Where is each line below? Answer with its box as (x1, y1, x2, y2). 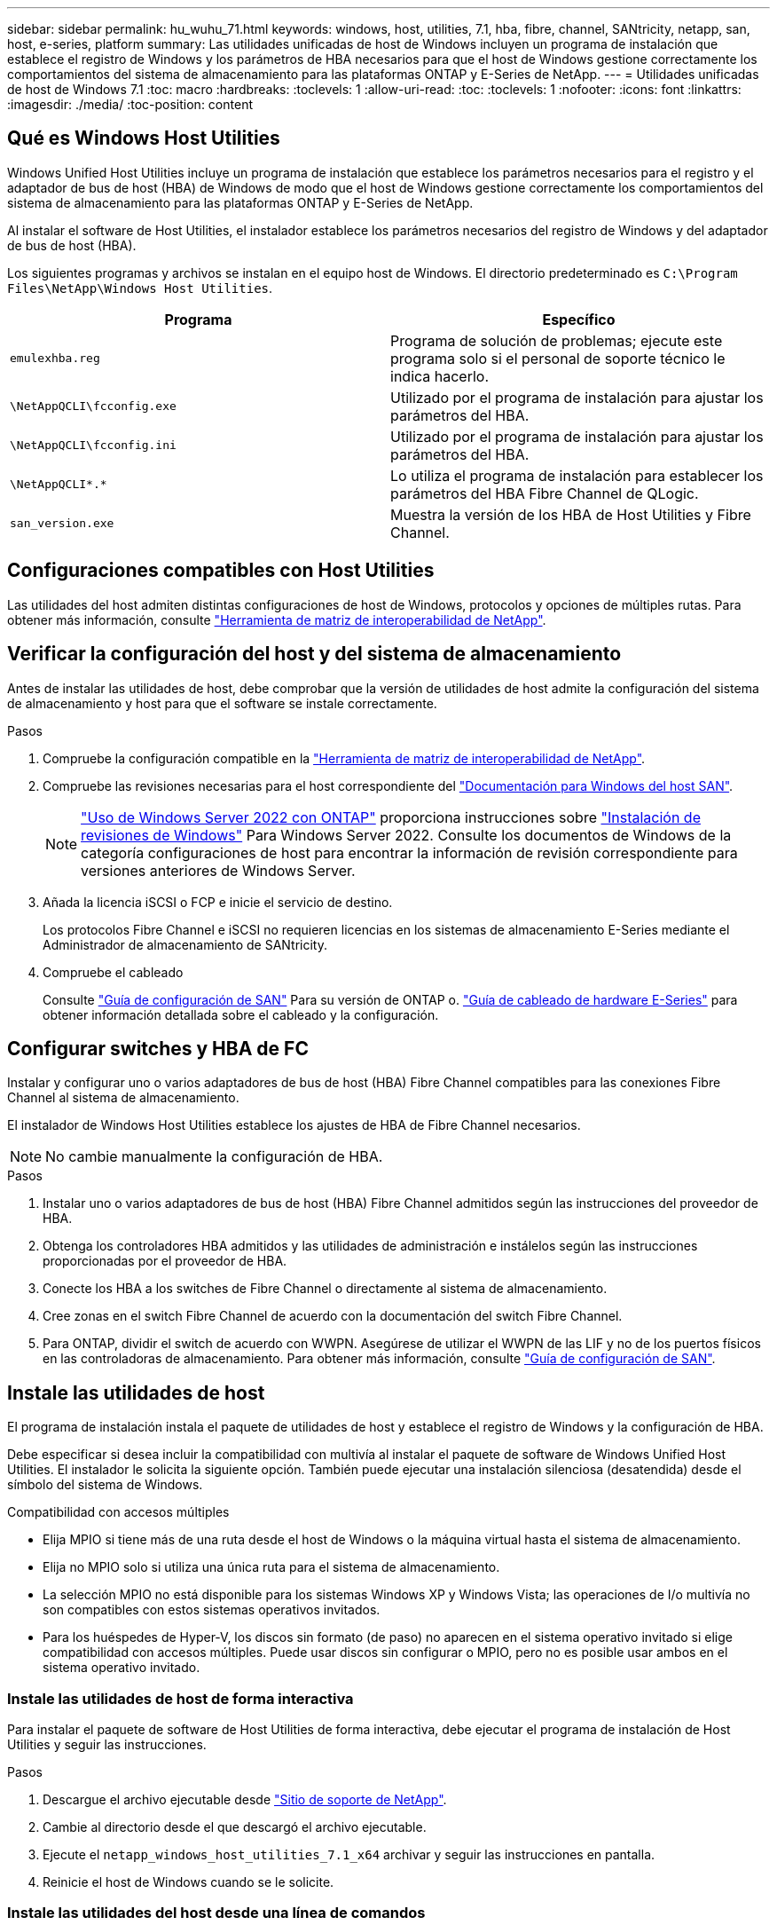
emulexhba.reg (10, 351, 100, 366)
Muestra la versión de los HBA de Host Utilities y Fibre (390, 505, 751, 524)
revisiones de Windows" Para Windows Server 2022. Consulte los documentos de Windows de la (81, 825, 732, 844)
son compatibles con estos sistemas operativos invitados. (43, 1602, 381, 1618)
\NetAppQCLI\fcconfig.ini (10, 438, 177, 453)
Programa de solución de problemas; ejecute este (390, 331, 723, 350)
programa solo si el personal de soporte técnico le (390, 349, 726, 367)
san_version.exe (10, 517, 114, 531)
